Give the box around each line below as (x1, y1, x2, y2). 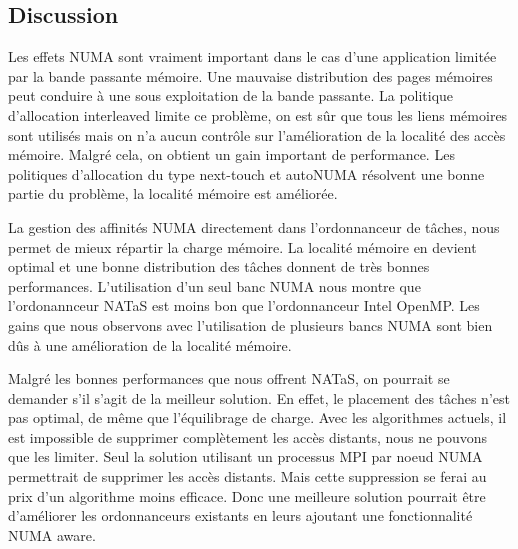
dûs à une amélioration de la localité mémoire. (8, 334, 292, 355)
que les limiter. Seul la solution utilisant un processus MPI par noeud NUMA (8, 446, 483, 467)
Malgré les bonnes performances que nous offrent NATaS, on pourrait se (8, 368, 450, 389)
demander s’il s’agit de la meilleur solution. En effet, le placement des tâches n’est (8, 387, 510, 408)
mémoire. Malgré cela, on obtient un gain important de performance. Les (8, 144, 455, 165)
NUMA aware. (8, 524, 96, 545)
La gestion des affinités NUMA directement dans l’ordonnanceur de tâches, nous (8, 216, 500, 237)
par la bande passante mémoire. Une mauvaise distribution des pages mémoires (8, 65, 493, 86)
